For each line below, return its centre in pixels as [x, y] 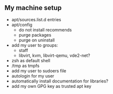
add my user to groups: [35, 45]
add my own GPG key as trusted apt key [51, 86]
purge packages [35, 35]
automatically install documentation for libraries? [60, 81]
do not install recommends [45, 30]
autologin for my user [33, 76]
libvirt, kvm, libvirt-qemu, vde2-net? [54, 55]
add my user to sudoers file [39, 71]
